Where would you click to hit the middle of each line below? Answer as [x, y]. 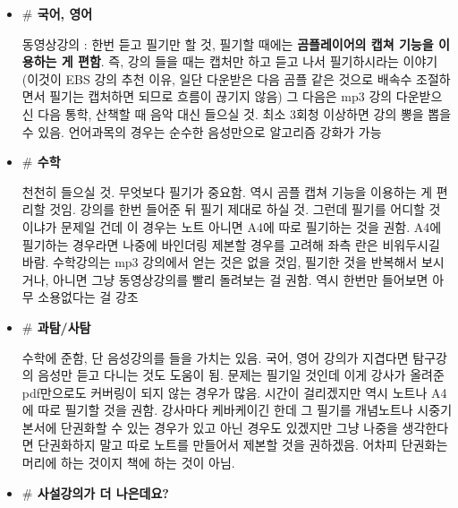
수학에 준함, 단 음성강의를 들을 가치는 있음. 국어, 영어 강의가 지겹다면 [215, 357]
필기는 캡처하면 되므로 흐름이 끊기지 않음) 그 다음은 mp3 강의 [221, 96]
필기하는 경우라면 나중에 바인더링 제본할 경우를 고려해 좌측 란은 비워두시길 [231, 244]
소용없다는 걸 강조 [88, 297]
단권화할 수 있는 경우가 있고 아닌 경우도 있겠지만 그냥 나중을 [229, 427]
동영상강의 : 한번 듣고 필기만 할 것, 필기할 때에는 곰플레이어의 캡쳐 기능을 [228, 43]
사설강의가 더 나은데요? [103, 492]
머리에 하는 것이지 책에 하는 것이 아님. [128, 463]
